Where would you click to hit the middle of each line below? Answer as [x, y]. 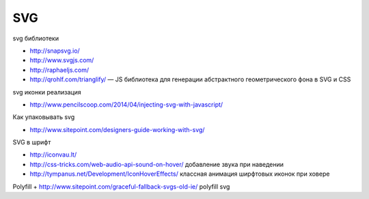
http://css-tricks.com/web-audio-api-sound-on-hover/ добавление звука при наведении [156, 164]
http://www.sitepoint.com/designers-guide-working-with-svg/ [117, 129]
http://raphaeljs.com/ [59, 70]
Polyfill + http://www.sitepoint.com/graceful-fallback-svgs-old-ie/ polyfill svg [121, 186]
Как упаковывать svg [44, 117]
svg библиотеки [36, 38]
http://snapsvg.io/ [55, 51]
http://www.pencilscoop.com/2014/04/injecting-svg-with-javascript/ [126, 104]
